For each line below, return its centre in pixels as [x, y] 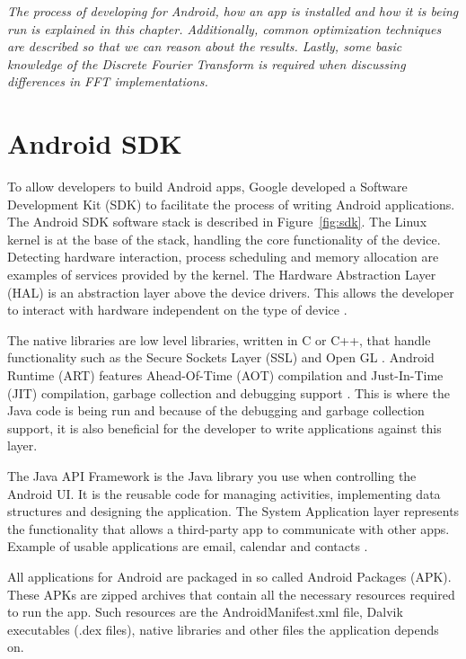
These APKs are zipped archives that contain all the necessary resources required [231, 594]
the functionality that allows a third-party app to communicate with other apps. [229, 528]
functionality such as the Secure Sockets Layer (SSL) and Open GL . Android [221, 357]
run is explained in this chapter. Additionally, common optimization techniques [224, 28]
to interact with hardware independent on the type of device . [177, 310]
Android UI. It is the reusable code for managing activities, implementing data [224, 493]
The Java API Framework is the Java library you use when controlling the [212, 476]
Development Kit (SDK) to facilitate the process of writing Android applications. [231, 204]
